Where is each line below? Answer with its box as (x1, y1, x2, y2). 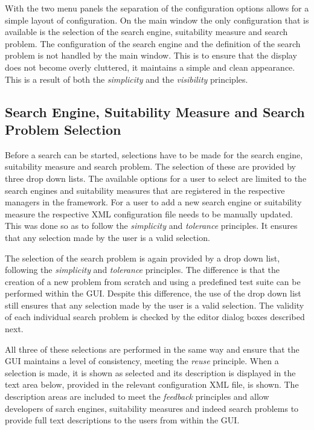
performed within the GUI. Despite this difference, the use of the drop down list (5, 287, 301, 300)
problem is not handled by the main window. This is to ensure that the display (5, 49, 297, 62)
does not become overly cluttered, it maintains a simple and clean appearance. (5, 60, 295, 73)
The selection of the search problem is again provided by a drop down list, (5, 251, 280, 264)
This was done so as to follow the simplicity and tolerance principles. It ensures (5, 219, 298, 232)
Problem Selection (5, 120, 121, 138)
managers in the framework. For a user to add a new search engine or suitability (5, 196, 302, 208)
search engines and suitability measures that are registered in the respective (5, 184, 285, 196)
